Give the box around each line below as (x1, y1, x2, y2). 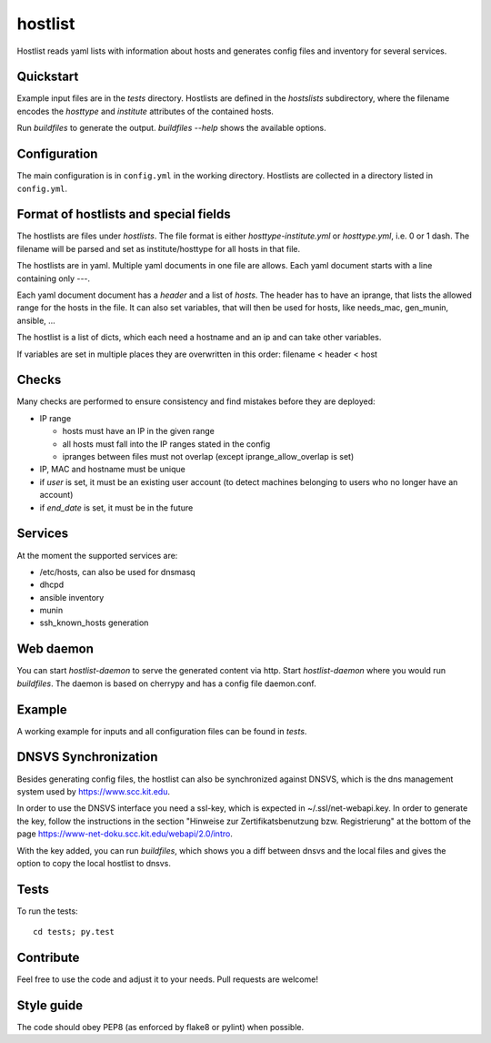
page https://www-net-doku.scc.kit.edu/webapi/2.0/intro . (16, 828, 234, 839)
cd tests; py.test (33, 927, 115, 937)
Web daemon (16, 642, 95, 657)
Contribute (16, 950, 80, 966)
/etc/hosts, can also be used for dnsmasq (39, 566, 195, 577)
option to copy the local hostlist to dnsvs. (16, 857, 172, 868)
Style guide (16, 997, 84, 1013)
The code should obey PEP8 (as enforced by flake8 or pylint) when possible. (16, 1022, 305, 1033)
